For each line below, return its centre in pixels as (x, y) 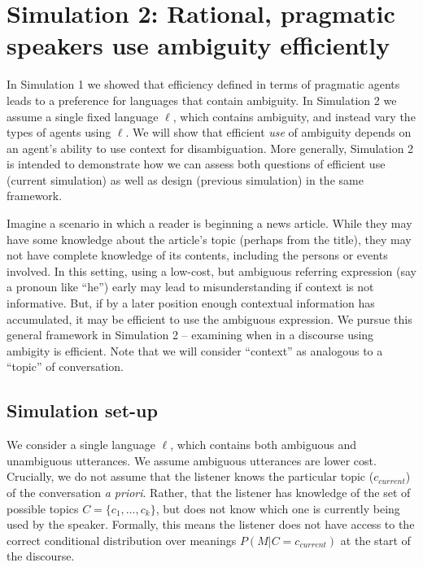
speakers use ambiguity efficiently (198, 45)
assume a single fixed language (83, 116)
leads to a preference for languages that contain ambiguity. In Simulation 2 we (202, 100)
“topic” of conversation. (65, 366)
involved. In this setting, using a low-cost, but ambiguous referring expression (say (211, 270)
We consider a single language (81, 445)
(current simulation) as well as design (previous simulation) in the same (185, 179)
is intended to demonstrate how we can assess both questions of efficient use (196, 164)
